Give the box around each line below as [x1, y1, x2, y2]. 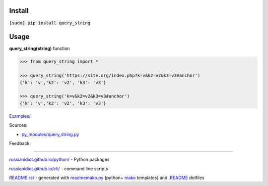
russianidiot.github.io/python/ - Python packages [9, 156, 110, 163]
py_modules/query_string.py [21, 131, 79, 137]
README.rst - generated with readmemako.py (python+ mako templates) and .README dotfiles [9, 175, 204, 181]
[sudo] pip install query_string [9, 20, 91, 26]
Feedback [9, 140, 30, 146]
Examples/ [9, 113, 31, 119]
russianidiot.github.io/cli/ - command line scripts [9, 166, 109, 172]
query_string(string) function [9, 46, 70, 51]
